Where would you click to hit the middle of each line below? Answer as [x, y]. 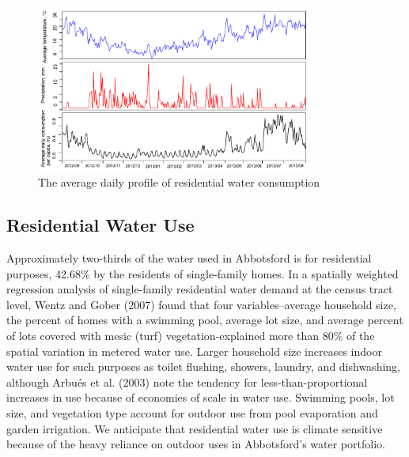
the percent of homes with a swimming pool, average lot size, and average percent [205, 320]
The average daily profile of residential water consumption [179, 182]
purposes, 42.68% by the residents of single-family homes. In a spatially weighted [203, 273]
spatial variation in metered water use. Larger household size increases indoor [194, 351]
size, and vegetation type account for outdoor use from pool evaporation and [192, 413]
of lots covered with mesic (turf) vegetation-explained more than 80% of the [191, 336]
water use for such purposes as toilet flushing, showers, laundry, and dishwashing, [203, 366]
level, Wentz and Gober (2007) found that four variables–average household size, [201, 304]
